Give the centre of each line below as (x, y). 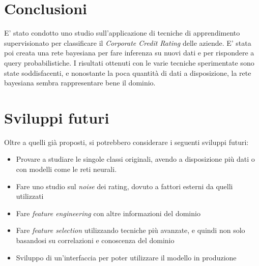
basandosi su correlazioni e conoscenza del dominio (95, 240)
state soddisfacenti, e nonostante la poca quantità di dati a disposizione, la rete (128, 72)
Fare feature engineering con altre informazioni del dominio (108, 213)
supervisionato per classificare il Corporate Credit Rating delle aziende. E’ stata (128, 42)
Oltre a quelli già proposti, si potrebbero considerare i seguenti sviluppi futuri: (126, 142)
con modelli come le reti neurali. (66, 169)
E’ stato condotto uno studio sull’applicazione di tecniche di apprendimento (122, 33)
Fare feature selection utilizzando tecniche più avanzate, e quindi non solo (131, 230)
